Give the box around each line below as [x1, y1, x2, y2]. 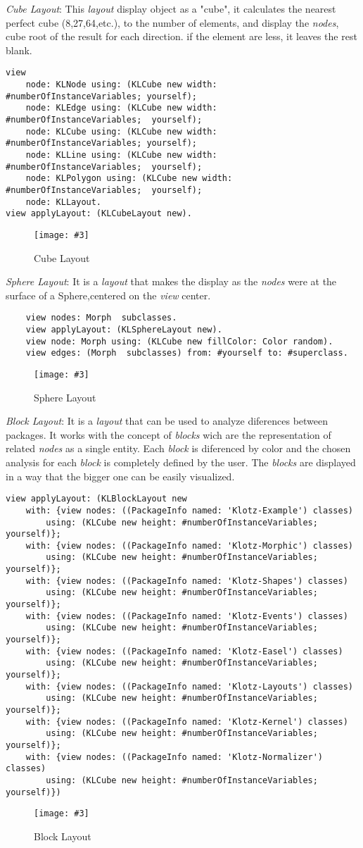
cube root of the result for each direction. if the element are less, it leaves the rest [6, 29, 357, 44]
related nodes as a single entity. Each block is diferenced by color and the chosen [6, 441, 351, 456]
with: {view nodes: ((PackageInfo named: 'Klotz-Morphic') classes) [25, 540, 353, 551]
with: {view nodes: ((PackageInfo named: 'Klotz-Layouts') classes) [25, 681, 353, 692]
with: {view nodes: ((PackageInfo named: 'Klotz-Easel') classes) [25, 646, 343, 656]
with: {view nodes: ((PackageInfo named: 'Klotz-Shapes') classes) [25, 575, 348, 586]
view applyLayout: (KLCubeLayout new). [6, 208, 192, 219]
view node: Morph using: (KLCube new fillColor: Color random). [25, 336, 333, 347]
